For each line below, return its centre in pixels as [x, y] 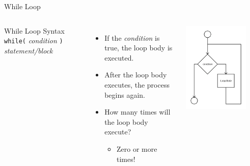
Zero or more [137, 148]
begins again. [125, 94]
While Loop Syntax [34, 30]
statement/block [29, 50]
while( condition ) [34, 40]
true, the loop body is [138, 48]
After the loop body [136, 75]
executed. [119, 57]
